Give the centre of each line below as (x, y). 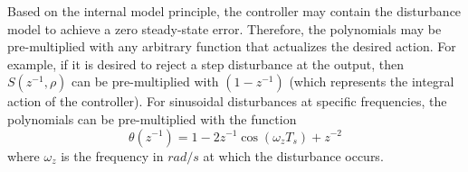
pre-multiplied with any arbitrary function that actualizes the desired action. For (232, 46)
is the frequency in (112, 155)
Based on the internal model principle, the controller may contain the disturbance (234, 11)
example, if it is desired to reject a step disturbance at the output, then (205, 63)
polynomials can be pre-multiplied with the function (152, 118)
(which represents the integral (372, 81)
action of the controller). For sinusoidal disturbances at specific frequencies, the (227, 101)
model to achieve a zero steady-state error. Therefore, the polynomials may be (224, 28)
